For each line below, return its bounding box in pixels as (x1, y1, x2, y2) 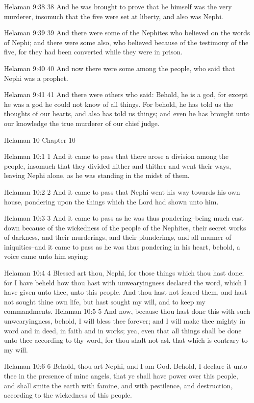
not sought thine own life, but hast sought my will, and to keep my (4, 296, 205, 306)
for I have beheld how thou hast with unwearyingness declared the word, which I (4, 277, 247, 287)
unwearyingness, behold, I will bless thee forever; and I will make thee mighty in (4, 316, 245, 326)
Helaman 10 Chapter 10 (4, 134, 76, 145)
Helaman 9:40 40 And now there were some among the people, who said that (4, 63, 235, 73)
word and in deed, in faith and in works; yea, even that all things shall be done (4, 325, 242, 335)
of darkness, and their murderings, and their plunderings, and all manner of (4, 232, 231, 242)
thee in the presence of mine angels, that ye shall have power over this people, (4, 371, 238, 380)
